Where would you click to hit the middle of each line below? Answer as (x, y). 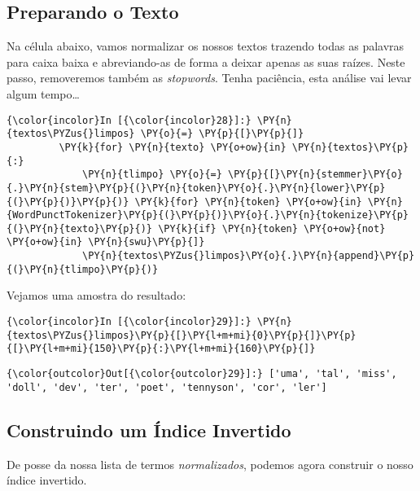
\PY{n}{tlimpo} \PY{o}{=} (152, 175)
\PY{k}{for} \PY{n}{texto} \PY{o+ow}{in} (173, 147)
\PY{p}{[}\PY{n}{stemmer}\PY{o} (315, 175)
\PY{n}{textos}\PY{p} (350, 147)
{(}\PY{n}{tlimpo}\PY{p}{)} (83, 269)
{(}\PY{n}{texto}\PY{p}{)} (79, 228)
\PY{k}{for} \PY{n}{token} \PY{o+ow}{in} (248, 202)
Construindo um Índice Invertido (149, 430)
